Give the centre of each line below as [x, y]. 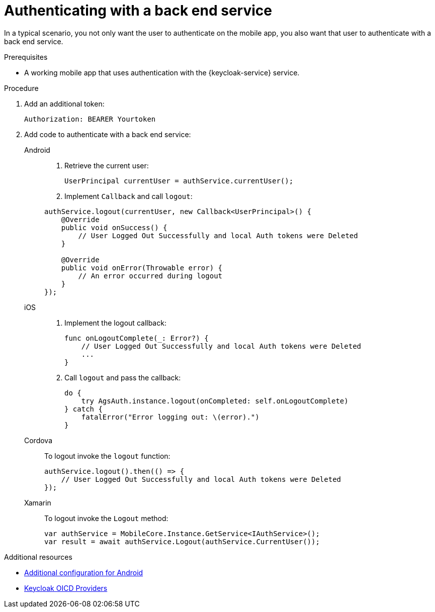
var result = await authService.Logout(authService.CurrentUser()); [182, 541]
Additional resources [38, 557]
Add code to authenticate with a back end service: [108, 134]
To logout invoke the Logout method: [106, 518]
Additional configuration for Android [84, 572]
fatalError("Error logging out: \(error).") [170, 417]
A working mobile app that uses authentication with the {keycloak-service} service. [162, 72]
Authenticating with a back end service [138, 11]
